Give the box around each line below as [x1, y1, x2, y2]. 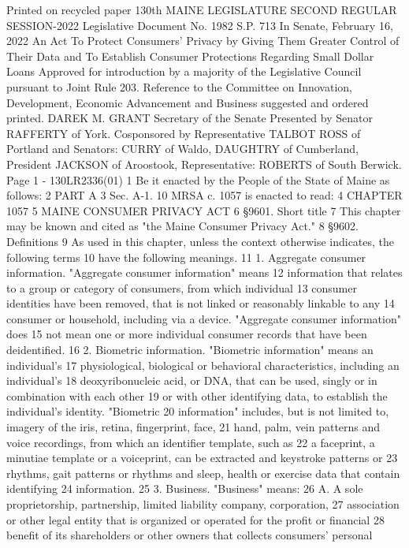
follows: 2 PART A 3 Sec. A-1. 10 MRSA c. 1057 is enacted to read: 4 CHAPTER [6, 187, 403, 203]
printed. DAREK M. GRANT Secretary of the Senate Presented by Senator [6, 110, 373, 126]
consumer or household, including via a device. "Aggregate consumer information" [6, 310, 401, 326]
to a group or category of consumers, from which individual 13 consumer [6, 279, 357, 296]
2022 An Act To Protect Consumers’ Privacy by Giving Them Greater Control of [6, 32, 400, 49]
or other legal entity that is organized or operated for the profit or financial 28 [6, 511, 385, 527]
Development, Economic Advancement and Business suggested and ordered [6, 94, 369, 110]
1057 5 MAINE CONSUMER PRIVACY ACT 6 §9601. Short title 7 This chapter [6, 202, 401, 218]
